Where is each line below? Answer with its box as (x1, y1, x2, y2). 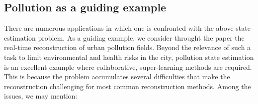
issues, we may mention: (4, 91, 78, 101)
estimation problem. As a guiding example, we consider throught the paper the (4, 32, 245, 43)
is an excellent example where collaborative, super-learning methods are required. (4, 61, 252, 72)
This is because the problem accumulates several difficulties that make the (4, 71, 230, 82)
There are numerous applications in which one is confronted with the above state (4, 23, 251, 33)
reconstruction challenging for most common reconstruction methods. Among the (4, 81, 251, 91)
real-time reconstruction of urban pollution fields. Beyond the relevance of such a (4, 42, 251, 52)
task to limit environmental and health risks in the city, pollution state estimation (4, 52, 254, 62)
